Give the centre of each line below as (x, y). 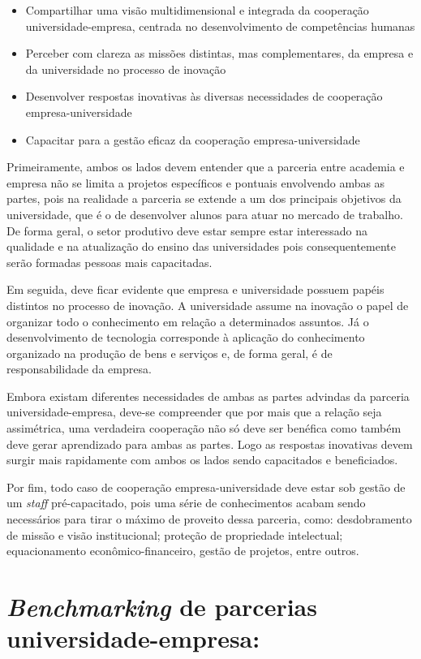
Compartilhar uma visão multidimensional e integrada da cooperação (197, 10)
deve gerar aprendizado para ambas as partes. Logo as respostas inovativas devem (210, 444)
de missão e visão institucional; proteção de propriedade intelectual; (175, 534)
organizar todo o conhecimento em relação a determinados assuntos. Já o (188, 321)
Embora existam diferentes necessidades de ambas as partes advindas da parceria (208, 396)
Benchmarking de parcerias (162, 607)
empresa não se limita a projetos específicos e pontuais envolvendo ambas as (196, 182)
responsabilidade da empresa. (79, 369)
